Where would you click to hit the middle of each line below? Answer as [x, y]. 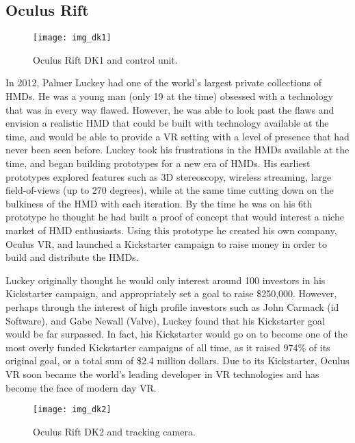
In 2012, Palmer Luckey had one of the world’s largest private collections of [163, 83]
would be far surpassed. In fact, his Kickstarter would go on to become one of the [176, 334]
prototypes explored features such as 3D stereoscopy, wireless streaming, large [169, 176]
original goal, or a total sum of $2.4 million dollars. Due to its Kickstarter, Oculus [177, 360]
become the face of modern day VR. [81, 387]
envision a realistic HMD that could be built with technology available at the [167, 123]
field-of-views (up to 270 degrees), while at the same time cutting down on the [170, 190]
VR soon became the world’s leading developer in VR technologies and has [162, 374]
